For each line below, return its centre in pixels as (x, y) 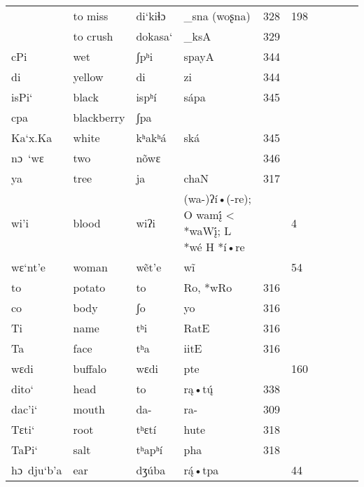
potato (89, 287)
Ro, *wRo (208, 287)
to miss (91, 16)
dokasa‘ (154, 36)
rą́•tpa (201, 470)
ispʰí (146, 97)
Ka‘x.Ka (32, 137)
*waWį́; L (208, 231)
